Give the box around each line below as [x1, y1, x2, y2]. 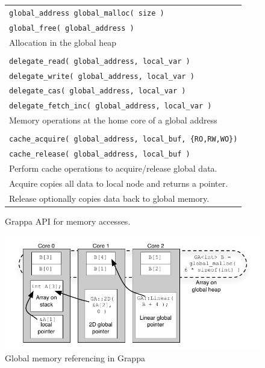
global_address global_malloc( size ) [9, 8, 164, 17]
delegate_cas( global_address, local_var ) [9, 87, 186, 96]
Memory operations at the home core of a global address [9, 114, 217, 126]
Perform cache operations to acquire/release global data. [9, 162, 217, 175]
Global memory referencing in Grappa [5, 352, 145, 364]
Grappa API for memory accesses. [5, 214, 131, 227]
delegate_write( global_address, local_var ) [9, 72, 195, 81]
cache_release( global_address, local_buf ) [9, 150, 190, 159]
